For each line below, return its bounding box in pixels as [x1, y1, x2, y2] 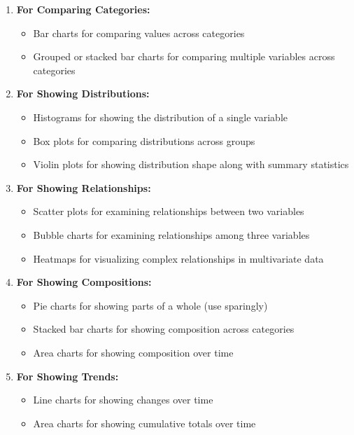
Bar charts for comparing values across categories [33, 25, 245, 40]
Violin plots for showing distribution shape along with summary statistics [33, 157, 349, 172]
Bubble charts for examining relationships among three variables [33, 227, 310, 242]
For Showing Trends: [16, 368, 119, 383]
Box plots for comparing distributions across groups [33, 133, 255, 148]
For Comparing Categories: [16, 2, 150, 16]
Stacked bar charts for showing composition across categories [33, 322, 295, 336]
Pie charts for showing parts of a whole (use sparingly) [33, 298, 268, 312]
